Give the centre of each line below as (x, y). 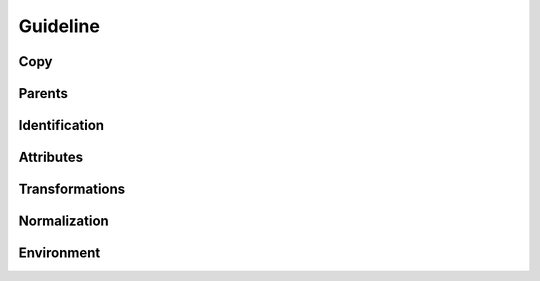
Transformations (72, 189)
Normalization (63, 221)
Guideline (59, 26)
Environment (59, 253)
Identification (61, 125)
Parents (43, 93)
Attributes (51, 157)
